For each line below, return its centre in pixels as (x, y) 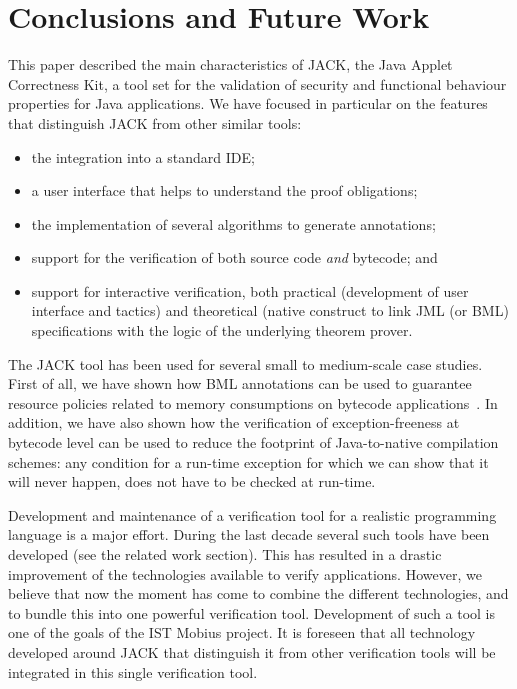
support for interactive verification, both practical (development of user (250, 290)
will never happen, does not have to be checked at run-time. (192, 481)
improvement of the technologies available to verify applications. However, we (245, 573)
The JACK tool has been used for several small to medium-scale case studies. (245, 363)
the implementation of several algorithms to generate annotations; (233, 223)
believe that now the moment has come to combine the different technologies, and (258, 593)
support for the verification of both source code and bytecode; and (234, 257)
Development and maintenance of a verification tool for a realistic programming (252, 514)
